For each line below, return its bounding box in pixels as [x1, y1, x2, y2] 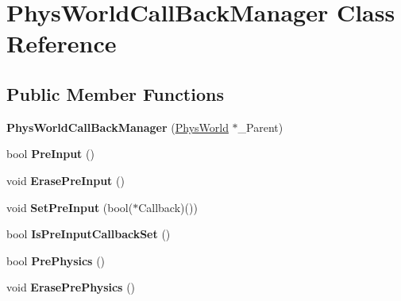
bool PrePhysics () [6, 252, 106, 268]
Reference [6, 27, 117, 60]
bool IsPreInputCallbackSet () [6, 226, 171, 242]
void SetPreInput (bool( [6, 199, 133, 215]
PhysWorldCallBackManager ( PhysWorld [6, 118, 229, 135]
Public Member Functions [6, 81, 224, 106]
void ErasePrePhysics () [6, 279, 136, 295]
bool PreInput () [6, 145, 94, 162]
